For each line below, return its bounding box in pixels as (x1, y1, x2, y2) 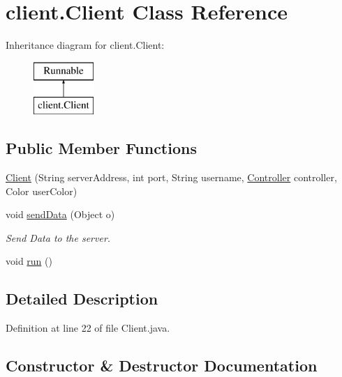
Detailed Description (6, 288, 158, 309)
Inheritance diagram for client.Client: (6, 38, 165, 52)
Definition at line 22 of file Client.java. (6, 321, 170, 335)
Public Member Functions (6, 137, 197, 159)
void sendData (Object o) (6, 207, 115, 222)
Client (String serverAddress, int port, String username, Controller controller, (6, 170, 337, 185)
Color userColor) (6, 183, 77, 198)
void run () (6, 254, 52, 268)
